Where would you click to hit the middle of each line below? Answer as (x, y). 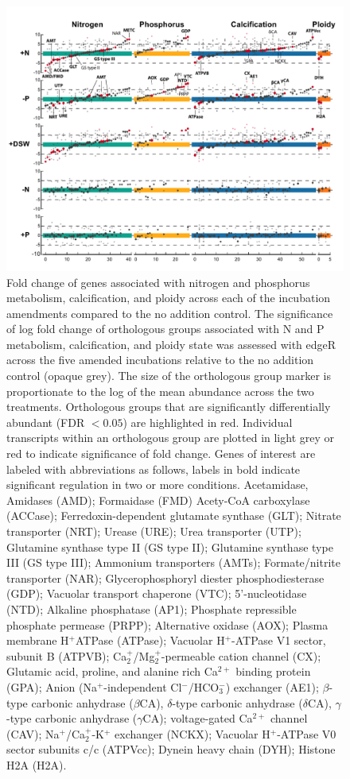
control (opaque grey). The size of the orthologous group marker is (169, 376)
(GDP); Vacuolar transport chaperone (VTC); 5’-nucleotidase (157, 593)
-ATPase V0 (307, 733)
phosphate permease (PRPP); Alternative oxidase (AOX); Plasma (167, 624)
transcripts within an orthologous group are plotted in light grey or (171, 438)
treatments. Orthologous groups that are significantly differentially (169, 407)
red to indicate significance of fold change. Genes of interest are (161, 453)
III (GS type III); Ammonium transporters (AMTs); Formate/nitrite (173, 562)
